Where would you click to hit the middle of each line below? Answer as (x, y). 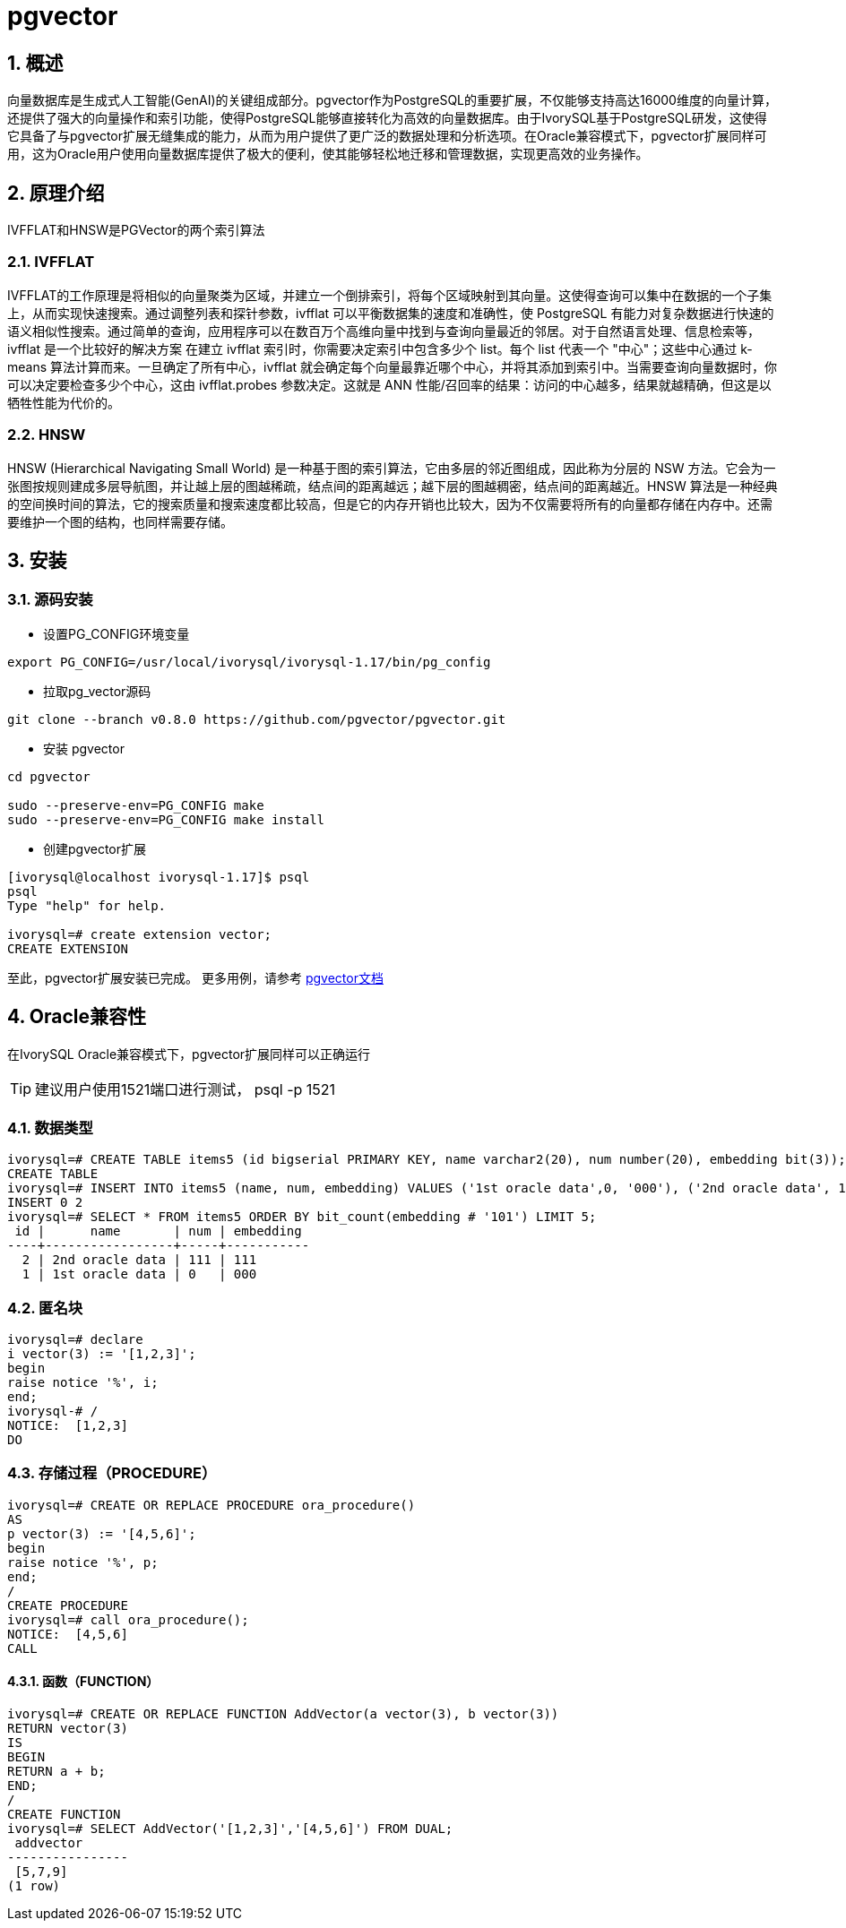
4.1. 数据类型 (50, 1128)
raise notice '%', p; (83, 1562)
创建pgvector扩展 (95, 848)
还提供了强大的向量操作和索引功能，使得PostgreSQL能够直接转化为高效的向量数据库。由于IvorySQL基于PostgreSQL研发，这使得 (387, 118)
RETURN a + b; (56, 1772)
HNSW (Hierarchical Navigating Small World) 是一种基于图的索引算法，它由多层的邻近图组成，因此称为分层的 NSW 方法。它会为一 (392, 468)
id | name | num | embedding (158, 1231)
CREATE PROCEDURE (68, 1605)
